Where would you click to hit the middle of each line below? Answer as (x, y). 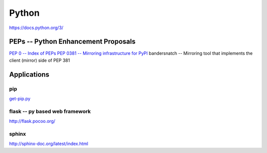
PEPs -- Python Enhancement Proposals (72, 42)
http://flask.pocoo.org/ (32, 121)
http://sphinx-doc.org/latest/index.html (49, 144)
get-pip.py (20, 98)
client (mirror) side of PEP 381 (40, 60)
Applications (29, 74)
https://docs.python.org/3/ (36, 28)
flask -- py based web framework (50, 111)
